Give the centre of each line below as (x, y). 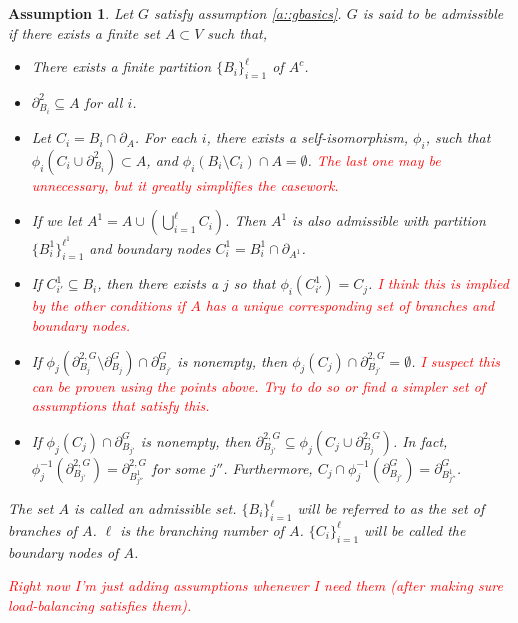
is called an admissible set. (155, 508)
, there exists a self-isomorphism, (307, 137)
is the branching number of (202, 529)
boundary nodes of (63, 551)
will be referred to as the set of (391, 508)
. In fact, (420, 440)
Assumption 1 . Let (71, 13)
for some (179, 467)
